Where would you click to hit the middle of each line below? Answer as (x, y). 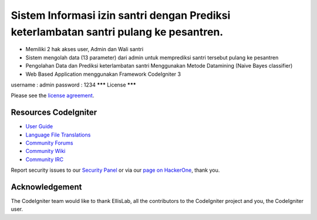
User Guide (39, 126)
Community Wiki (45, 151)
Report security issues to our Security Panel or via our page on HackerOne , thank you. (115, 170)
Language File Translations (58, 135)
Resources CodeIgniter (54, 113)
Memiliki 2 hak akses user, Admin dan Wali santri (85, 49)
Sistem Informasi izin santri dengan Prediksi (121, 15)
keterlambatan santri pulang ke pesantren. (117, 32)
